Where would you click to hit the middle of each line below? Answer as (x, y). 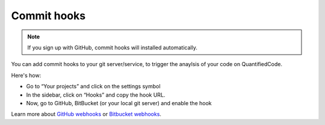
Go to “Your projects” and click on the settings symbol (93, 87)
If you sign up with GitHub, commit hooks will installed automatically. (113, 47)
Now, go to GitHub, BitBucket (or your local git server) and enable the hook (119, 103)
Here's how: (26, 75)
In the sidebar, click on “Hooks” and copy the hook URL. (96, 95)
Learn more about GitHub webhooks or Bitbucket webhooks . (86, 114)
